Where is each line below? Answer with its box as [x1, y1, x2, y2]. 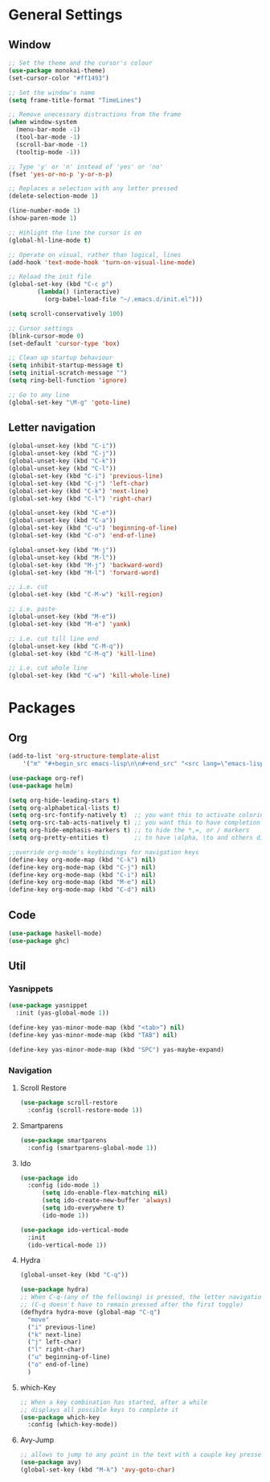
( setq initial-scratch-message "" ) [8, 369, 128, 377]
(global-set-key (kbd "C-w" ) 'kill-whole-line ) [8, 671, 171, 680]
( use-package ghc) [8, 936, 70, 944]
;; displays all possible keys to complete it [19, 1405, 179, 1414]
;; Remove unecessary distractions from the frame [8, 110, 182, 118]
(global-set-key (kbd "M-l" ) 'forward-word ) [8, 568, 160, 577]
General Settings [8, 6, 123, 24]
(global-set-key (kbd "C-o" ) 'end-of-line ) [8, 532, 157, 540]
